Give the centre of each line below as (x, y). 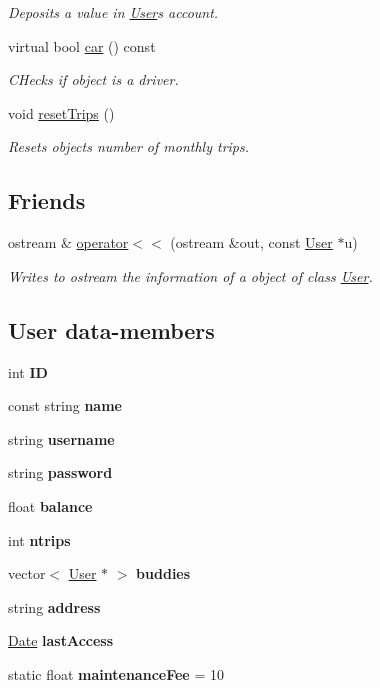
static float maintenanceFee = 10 (116, 673)
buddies (163, 573)
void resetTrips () (61, 112)
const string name (65, 405)
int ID (28, 371)
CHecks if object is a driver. (93, 79)
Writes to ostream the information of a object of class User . (190, 275)
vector (27, 573)
